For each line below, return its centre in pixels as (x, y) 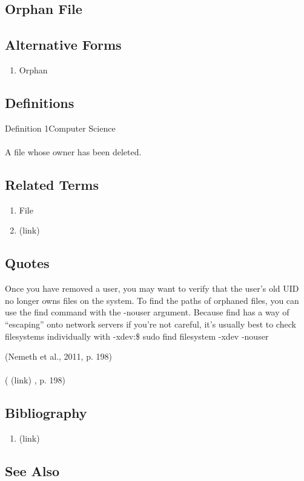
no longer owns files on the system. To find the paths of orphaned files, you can (152, 300)
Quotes (27, 263)
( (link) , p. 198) (35, 380)
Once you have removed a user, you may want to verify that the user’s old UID (152, 288)
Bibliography (46, 413)
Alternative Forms (63, 45)
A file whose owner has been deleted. (73, 151)
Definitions (40, 102)
